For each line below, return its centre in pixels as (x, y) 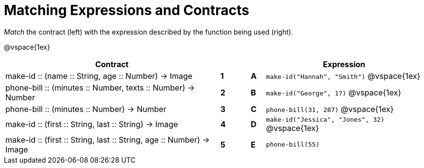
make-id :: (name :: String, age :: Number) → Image (99, 76)
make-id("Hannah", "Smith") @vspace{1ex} (343, 76)
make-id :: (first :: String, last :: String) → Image (92, 124)
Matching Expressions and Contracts (127, 10)
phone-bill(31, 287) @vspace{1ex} (330, 109)
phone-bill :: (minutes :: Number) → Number (86, 109)
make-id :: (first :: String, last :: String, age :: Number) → (108, 140)
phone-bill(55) (293, 145)
